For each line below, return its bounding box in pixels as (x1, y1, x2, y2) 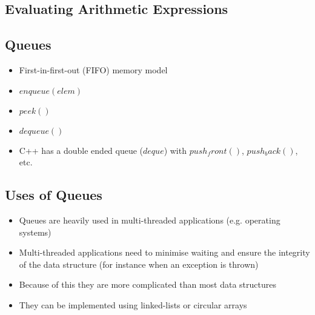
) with (164, 144, 187, 156)
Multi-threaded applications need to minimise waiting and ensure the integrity (19, 246, 310, 259)
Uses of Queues (5, 185, 102, 204)
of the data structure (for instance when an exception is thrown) (19, 257, 259, 270)
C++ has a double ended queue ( (19, 144, 144, 156)
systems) (19, 225, 51, 238)
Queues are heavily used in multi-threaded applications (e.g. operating (19, 213, 280, 226)
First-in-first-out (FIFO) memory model (19, 63, 168, 76)
